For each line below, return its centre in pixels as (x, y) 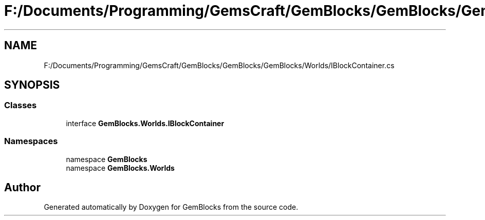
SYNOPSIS (32, 85)
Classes (21, 105)
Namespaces (31, 141)
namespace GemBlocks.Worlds (120, 168)
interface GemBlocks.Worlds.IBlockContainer (145, 123)
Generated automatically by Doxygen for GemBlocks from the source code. (171, 207)
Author (22, 187)
